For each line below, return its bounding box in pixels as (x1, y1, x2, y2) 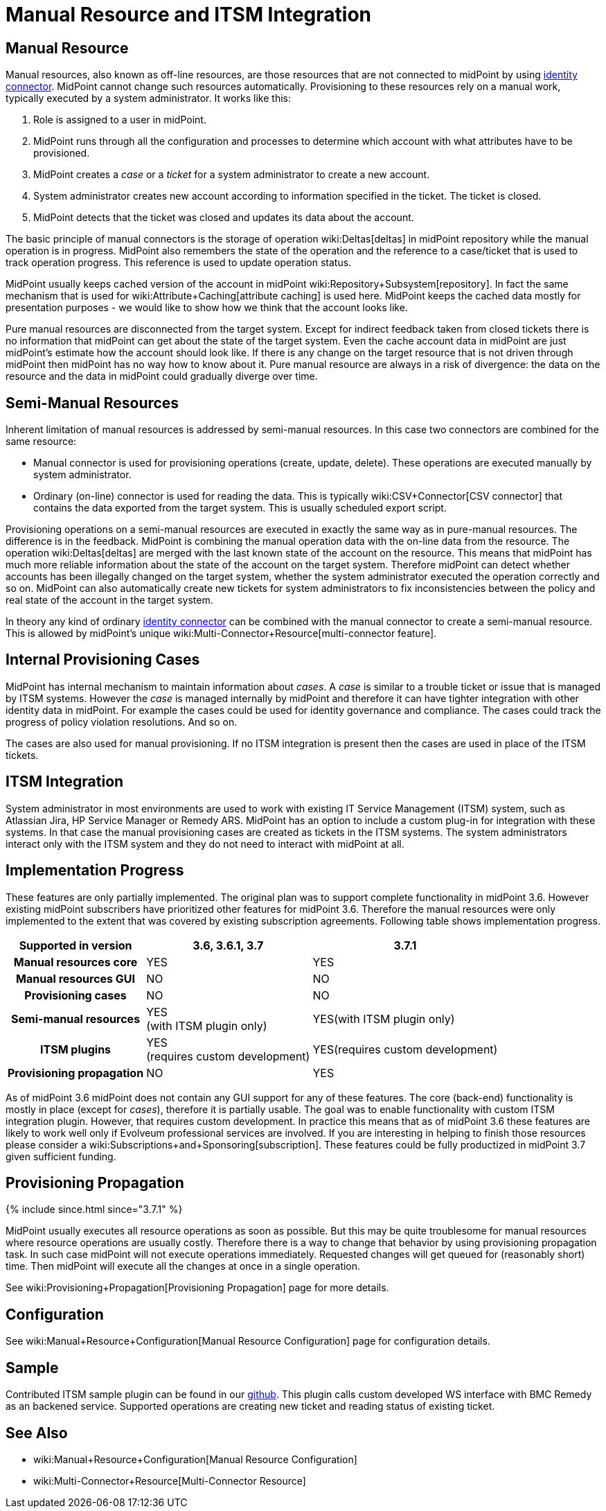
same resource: (6, 435, 77, 448)
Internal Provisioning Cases (6, 651, 200, 669)
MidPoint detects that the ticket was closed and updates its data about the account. (33, 211, 414, 224)
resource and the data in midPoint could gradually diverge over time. (6, 370, 318, 383)
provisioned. (33, 147, 90, 159)
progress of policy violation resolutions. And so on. (6, 715, 238, 728)
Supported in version (19, 938, 132, 952)
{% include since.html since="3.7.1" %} (6, 1203, 183, 1216)
